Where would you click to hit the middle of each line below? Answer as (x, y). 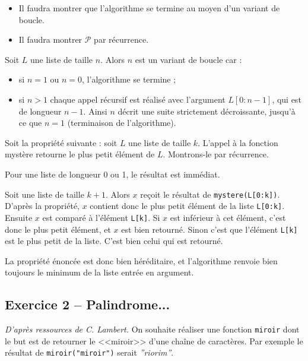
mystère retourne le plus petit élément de (80, 154)
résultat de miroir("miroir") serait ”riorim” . (89, 352)
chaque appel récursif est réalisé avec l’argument (138, 99)
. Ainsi (95, 111)
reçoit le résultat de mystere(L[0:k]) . (210, 194)
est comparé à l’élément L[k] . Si (101, 217)
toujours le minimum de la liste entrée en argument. (99, 272)
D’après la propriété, (42, 206)
